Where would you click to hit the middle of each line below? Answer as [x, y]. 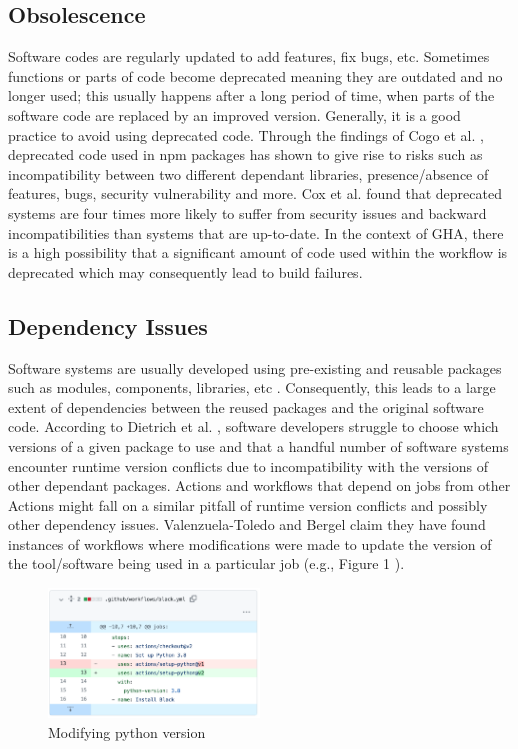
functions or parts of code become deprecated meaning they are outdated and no [255, 75]
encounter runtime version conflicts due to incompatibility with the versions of [248, 465]
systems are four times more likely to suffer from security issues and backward [247, 212]
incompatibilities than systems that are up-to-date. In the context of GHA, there [256, 232]
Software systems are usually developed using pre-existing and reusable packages [255, 367]
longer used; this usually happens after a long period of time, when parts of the [251, 95]
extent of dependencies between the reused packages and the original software [246, 406]
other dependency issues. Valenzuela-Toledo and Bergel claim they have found [247, 524]
